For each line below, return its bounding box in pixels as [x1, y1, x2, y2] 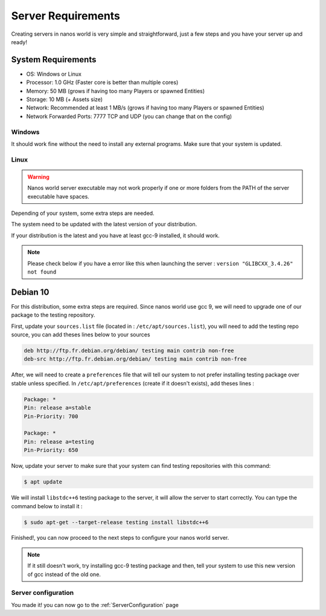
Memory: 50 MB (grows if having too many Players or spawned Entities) [26, 87, 205, 94]
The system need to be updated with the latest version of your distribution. [11, 221, 197, 228]
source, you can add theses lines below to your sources [11, 331, 150, 338]
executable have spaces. [27, 192, 90, 200]
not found [27, 269, 57, 275]
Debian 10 [11, 287, 50, 297]
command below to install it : [11, 502, 83, 510]
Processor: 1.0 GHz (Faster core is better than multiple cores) [26, 79, 179, 86]
